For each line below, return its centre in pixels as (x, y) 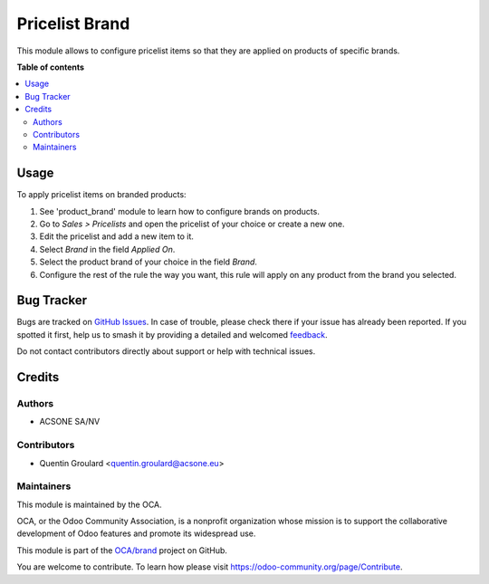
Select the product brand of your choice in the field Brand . (149, 262)
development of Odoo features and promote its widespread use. (136, 533)
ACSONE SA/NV (70, 422)
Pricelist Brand (73, 24)
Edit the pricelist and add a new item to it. (117, 236)
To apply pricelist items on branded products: (101, 195)
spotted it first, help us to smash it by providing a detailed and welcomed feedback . (172, 334)
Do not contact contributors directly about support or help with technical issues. (166, 351)
